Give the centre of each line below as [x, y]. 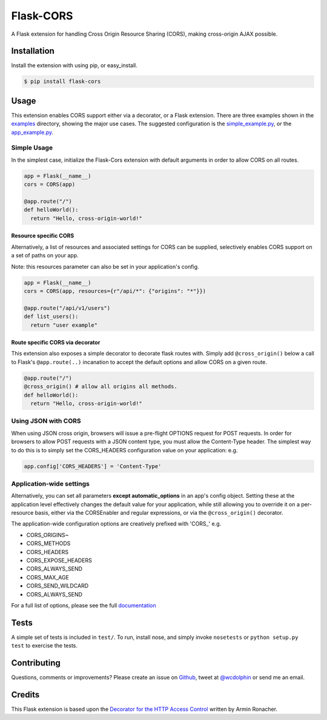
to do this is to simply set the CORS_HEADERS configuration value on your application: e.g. [124, 450]
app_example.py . [32, 132]
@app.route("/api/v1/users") [67, 308]
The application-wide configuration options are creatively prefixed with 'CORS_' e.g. [116, 524]
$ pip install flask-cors [62, 81]
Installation [33, 51]
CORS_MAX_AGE [48, 577]
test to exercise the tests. [45, 646]
